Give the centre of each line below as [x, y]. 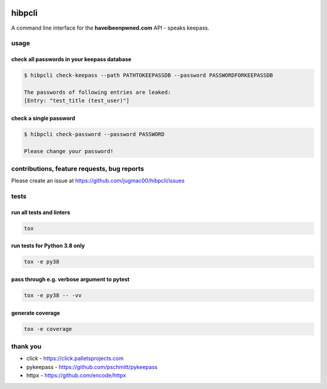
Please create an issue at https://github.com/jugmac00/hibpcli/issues [98, 181]
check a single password [43, 118]
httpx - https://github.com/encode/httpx [76, 376]
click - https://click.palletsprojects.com [75, 358]
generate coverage [36, 313]
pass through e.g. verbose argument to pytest [70, 279]
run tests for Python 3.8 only [48, 246]
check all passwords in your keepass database [71, 59]
